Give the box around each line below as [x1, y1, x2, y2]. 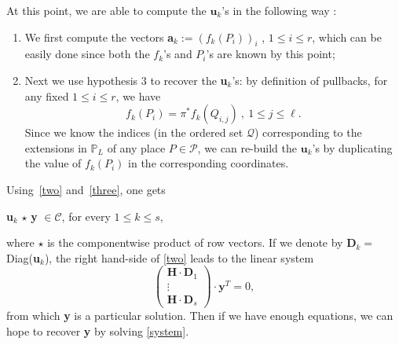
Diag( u [6, 249, 40, 266]
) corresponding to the [254, 124, 362, 141]
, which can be [312, 28, 382, 45]
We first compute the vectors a [24, 28, 174, 45]
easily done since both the [24, 46, 150, 62]
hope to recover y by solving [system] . [6, 322, 189, 339]
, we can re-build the [197, 139, 297, 156]
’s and [163, 46, 192, 62]
